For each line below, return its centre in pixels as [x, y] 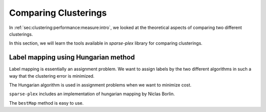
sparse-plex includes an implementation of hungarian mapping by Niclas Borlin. [92, 94]
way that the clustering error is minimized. [52, 76]
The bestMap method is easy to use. [46, 103]
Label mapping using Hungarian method [72, 57]
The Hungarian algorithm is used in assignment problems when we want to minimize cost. [100, 85]
